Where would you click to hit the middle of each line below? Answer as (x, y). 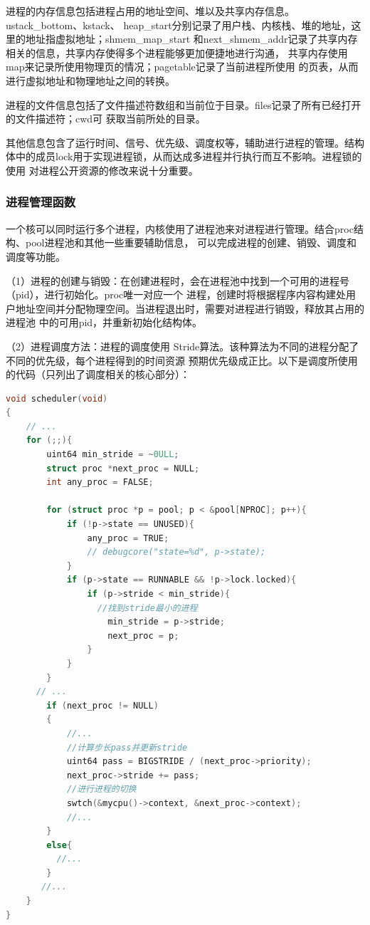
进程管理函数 (41, 202)
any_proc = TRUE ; (128, 538)
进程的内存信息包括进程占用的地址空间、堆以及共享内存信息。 (150, 11)
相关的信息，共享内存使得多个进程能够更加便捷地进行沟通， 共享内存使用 (177, 52)
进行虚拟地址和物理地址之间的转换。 (90, 80)
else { (59, 845)
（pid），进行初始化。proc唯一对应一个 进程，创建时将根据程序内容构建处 (176, 294)
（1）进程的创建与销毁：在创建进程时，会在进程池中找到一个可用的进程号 (178, 280)
